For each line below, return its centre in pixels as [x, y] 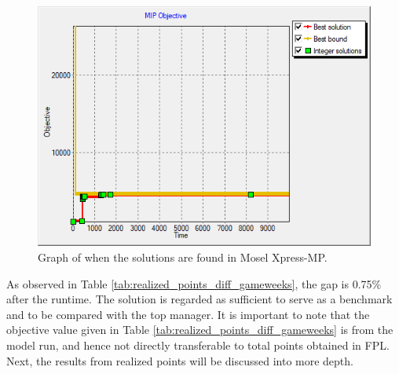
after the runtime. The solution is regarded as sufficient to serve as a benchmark [199, 299]
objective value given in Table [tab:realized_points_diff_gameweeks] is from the [200, 330]
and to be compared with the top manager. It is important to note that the [188, 314]
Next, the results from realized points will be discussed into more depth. [180, 360]
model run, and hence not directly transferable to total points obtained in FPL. [198, 345]
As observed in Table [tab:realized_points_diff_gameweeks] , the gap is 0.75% [194, 283]
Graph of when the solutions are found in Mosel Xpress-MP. [183, 257]
